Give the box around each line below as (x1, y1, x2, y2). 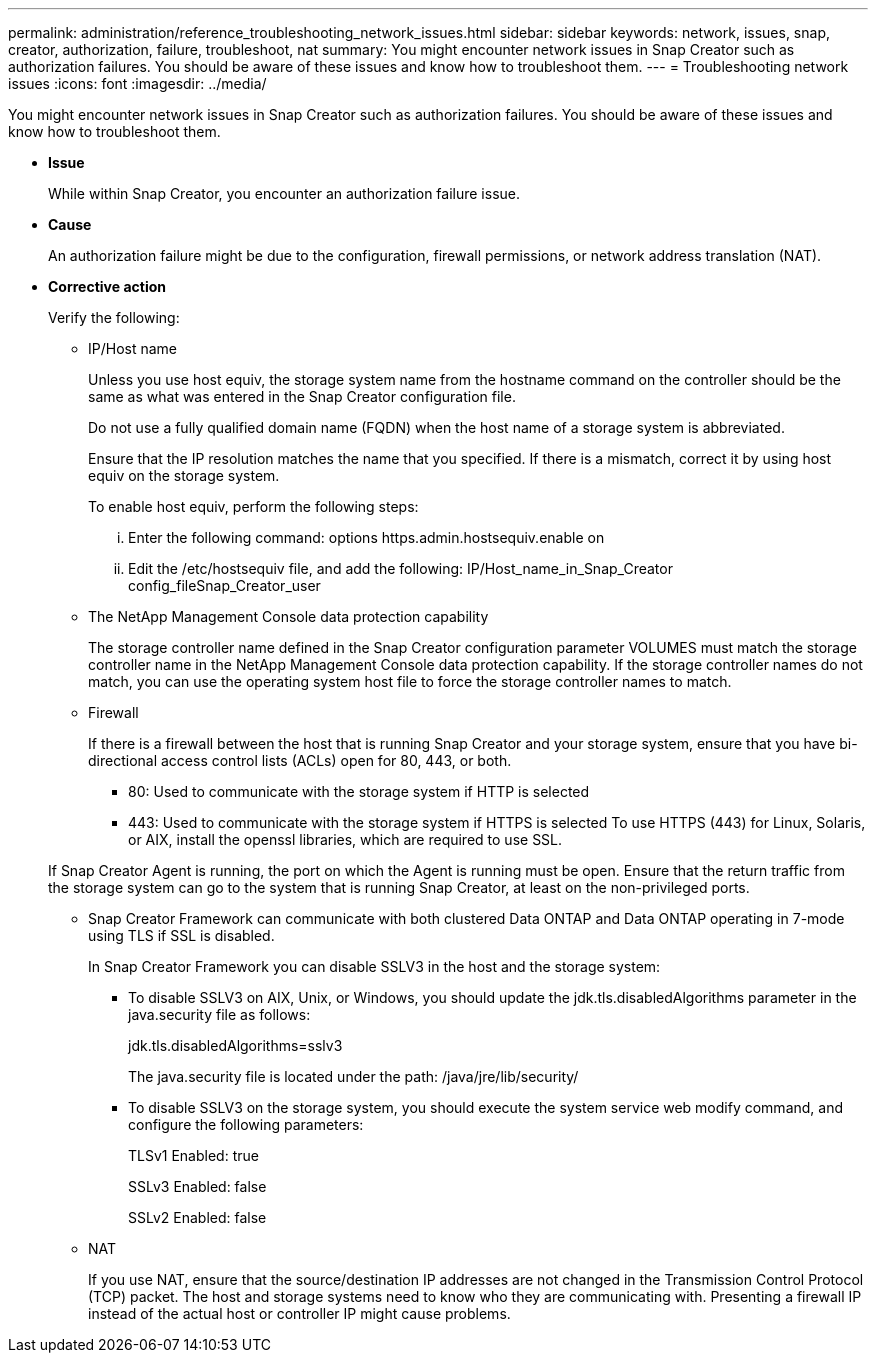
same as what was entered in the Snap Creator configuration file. (88, 388, 516, 405)
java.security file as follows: (128, 1006, 311, 1023)
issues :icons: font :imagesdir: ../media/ (8, 75, 267, 92)
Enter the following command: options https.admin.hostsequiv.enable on (128, 529, 605, 546)
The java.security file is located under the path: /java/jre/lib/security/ (128, 1068, 579, 1085)
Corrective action (48, 278, 166, 295)
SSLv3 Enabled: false (128, 1178, 267, 1195)
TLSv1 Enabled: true (128, 1147, 259, 1164)
